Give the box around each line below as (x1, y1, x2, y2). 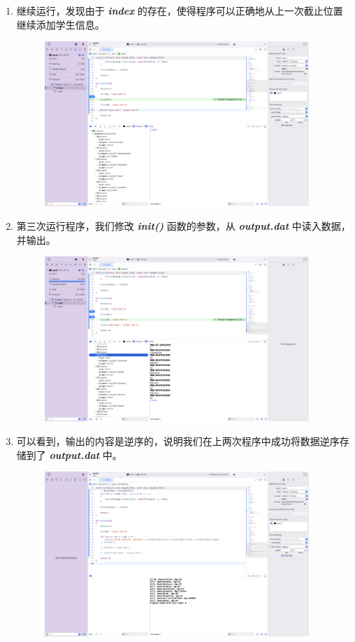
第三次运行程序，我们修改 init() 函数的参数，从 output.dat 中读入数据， (16, 218, 351, 233)
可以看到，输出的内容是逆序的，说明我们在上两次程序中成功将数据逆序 (16, 433, 340, 448)
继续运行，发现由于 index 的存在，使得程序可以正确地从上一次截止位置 (16, 3, 343, 17)
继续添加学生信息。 (16, 17, 105, 31)
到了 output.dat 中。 (26, 447, 122, 462)
